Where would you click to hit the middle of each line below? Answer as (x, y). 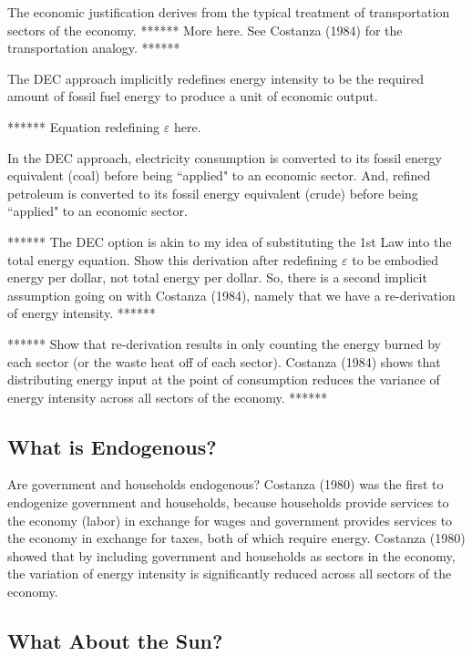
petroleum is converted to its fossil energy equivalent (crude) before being (213, 193)
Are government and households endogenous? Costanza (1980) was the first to (226, 484)
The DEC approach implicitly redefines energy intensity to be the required (215, 78)
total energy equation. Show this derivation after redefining (173, 259)
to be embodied (395, 259)
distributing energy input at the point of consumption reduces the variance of (224, 379)
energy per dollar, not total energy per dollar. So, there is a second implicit (217, 277)
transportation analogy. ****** (94, 48)
